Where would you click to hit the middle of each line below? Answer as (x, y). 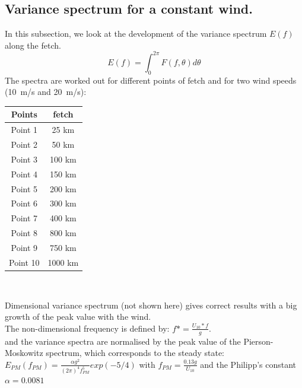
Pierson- (258, 341)
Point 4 (24, 174)
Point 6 (24, 203)
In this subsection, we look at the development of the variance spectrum (136, 34)
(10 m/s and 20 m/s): (46, 92)
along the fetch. (33, 45)
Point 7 (24, 218)
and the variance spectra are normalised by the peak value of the (123, 341)
